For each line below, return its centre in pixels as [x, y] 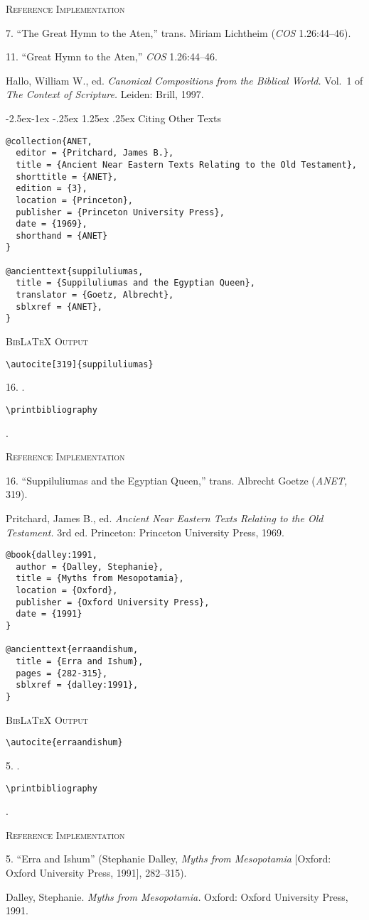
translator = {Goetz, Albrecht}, [95, 295]
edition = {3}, [52, 189]
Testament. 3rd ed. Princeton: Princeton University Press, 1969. [145, 532]
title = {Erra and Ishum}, [80, 662]
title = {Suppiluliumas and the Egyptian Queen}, [135, 283]
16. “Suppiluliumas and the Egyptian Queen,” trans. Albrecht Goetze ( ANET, [177, 480]
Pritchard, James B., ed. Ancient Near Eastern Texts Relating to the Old [165, 518]
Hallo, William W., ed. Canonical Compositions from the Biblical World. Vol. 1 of [184, 80]
